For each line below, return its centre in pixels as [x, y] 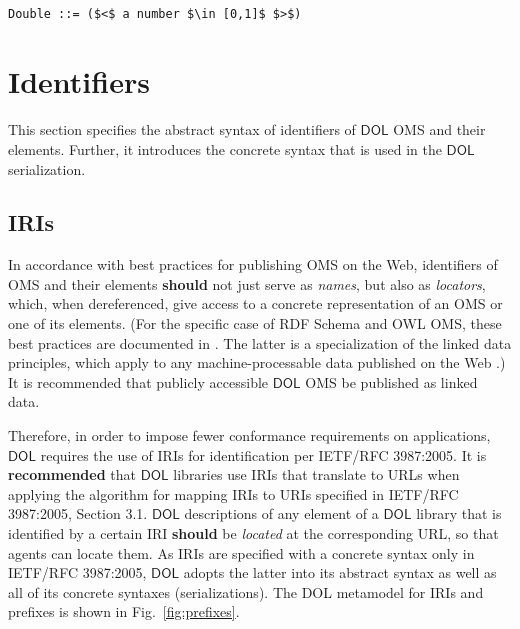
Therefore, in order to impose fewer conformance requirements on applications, [249, 435]
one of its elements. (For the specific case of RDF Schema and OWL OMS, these [255, 323]
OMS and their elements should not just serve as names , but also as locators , [247, 283]
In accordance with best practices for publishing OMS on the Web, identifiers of [253, 264]
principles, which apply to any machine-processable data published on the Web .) [257, 362]
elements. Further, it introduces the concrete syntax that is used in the [225, 148]
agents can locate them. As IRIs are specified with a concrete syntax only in [241, 552]
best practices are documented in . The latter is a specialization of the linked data [260, 342]
